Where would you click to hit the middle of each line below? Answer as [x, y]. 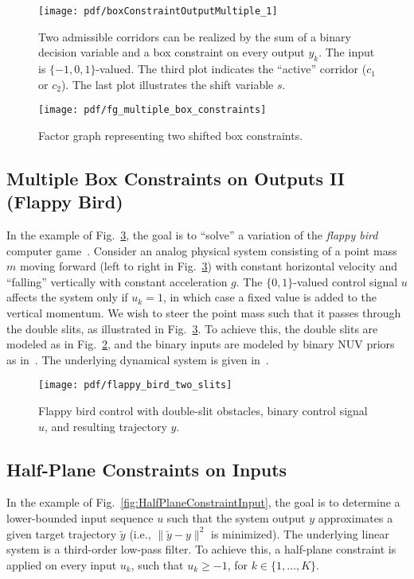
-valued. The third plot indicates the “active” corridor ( [231, 69]
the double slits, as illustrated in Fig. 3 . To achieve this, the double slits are [192, 328]
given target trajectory [62, 533]
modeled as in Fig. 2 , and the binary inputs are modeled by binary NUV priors [201, 344]
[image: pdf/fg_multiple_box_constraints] [152, 110]
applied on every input [62, 564]
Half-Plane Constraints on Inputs [147, 469]
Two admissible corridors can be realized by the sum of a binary [195, 36]
